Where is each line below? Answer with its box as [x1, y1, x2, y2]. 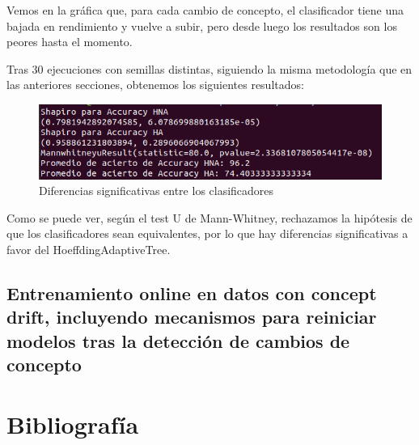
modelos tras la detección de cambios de [6, 328, 350, 353]
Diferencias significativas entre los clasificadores [39, 182, 274, 199]
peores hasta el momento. [6, 33, 133, 50]
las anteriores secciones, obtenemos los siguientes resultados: [6, 76, 304, 93]
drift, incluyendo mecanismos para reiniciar [6, 304, 377, 329]
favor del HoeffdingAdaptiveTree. [6, 241, 171, 257]
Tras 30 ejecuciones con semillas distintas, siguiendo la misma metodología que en [6, 60, 413, 77]
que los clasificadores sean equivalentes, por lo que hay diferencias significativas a [6, 225, 408, 242]
